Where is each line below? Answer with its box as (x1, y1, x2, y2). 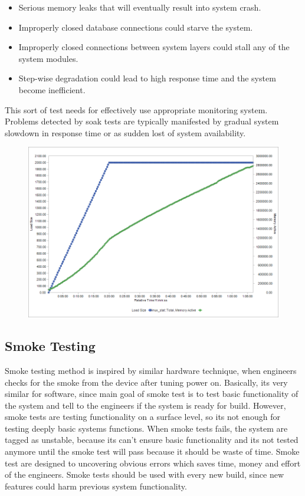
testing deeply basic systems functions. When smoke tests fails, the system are (5, 422, 288, 434)
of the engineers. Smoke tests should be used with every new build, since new (5, 468, 284, 481)
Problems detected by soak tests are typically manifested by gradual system (5, 115, 279, 127)
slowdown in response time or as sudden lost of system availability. (5, 126, 246, 139)
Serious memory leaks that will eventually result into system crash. (18, 1, 261, 13)
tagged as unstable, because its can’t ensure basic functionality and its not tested (5, 433, 299, 446)
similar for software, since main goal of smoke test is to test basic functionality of (5, 387, 299, 400)
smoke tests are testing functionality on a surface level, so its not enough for (5, 410, 280, 423)
